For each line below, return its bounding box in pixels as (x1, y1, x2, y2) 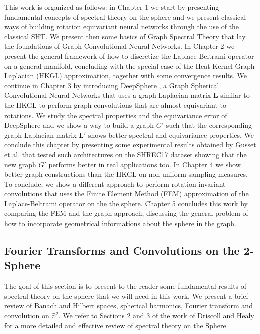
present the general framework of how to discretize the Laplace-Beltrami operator (4, 50, 254, 61)
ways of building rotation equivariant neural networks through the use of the (4, 21, 239, 32)
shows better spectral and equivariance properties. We (88, 129, 254, 140)
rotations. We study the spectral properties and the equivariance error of (4, 109, 227, 120)
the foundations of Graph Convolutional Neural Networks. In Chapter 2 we (4, 41, 235, 51)
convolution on (4, 310, 49, 321)
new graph (4, 159, 36, 169)
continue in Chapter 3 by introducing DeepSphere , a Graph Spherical (4, 80, 219, 90)
